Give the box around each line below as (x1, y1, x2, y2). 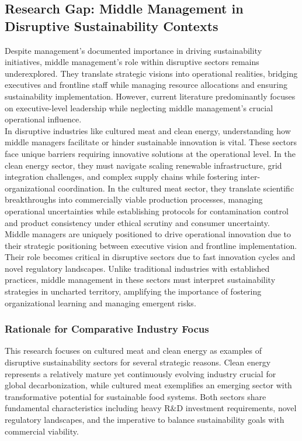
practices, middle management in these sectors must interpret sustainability (5, 274, 276, 286)
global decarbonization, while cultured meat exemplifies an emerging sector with (5, 379, 292, 391)
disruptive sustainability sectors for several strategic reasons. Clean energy (5, 356, 271, 368)
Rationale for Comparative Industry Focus (5, 322, 209, 336)
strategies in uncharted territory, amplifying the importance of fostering (5, 285, 262, 298)
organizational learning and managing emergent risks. (5, 296, 196, 309)
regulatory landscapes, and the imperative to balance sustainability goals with (5, 413, 284, 426)
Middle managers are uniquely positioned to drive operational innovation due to (5, 228, 291, 240)
